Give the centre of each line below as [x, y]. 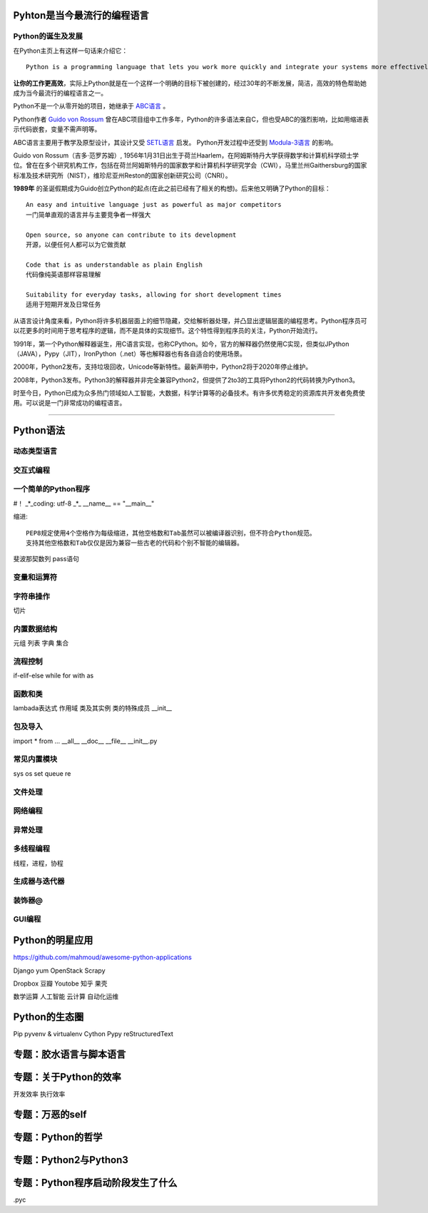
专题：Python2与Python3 [71, 1160]
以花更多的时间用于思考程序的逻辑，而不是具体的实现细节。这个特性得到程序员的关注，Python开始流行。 [167, 331]
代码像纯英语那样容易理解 [63, 275]
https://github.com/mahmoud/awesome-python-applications [102, 957]
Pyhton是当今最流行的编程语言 [81, 15]
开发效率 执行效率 [39, 1094]
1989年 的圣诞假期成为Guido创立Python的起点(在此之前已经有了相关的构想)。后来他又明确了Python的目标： [172, 188]
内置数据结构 [35, 629]
